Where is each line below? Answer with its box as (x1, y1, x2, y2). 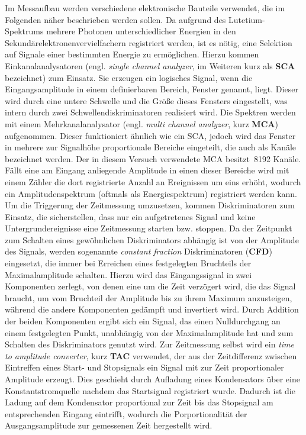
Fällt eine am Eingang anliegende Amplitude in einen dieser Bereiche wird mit (5, 164, 289, 176)
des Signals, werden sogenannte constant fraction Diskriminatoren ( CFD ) (5, 245, 272, 257)
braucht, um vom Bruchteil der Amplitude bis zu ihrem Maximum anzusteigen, (5, 291, 292, 304)
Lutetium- (228, 13, 265, 25)
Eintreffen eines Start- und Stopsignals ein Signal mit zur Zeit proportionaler (5, 361, 284, 373)
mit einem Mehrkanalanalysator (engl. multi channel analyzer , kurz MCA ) (5, 117, 278, 130)
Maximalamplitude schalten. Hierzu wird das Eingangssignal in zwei (5, 268, 252, 281)
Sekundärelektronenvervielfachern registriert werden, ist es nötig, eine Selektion (5, 36, 292, 49)
